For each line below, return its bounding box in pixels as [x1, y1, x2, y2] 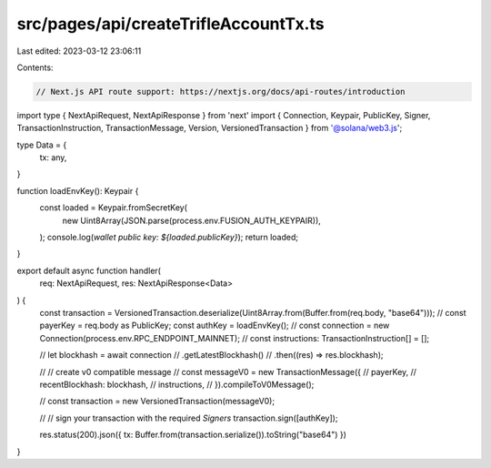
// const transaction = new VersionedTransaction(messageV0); [39, 396, 276, 407]
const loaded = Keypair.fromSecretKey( [39, 202, 188, 213]
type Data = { [16, 139, 67, 150]
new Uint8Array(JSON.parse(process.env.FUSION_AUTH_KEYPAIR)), [62, 215, 322, 226]
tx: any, [39, 152, 67, 163]
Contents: [16, 62, 54, 73]
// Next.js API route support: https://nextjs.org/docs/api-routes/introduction [35, 86, 406, 97]
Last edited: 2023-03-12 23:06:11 [16, 46, 142, 56]
